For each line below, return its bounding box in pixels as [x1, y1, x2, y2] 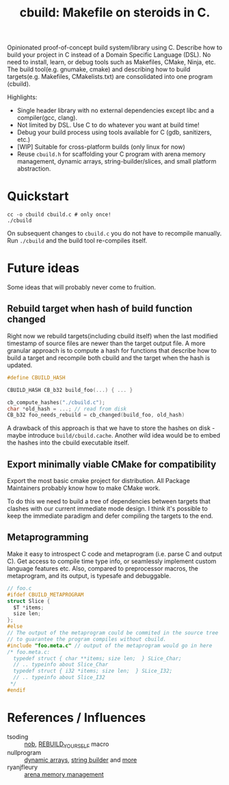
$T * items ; [13, 604, 44, 611]
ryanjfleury [7, 763, 38, 771]
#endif [7, 686, 26, 693]
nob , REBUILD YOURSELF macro [24, 740, 109, 749]
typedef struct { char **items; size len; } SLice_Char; [13, 655, 183, 662]
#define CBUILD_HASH [7, 374, 66, 381]
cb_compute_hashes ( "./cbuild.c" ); [7, 399, 106, 406]
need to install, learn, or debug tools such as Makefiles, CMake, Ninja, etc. [7, 58, 217, 66]
